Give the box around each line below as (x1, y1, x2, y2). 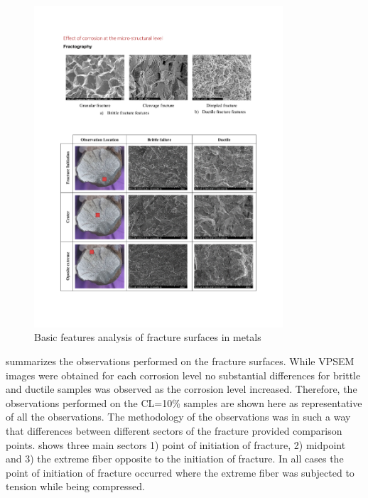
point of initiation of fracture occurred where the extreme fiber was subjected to (6, 465, 355, 480)
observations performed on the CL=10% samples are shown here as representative (6, 395, 362, 410)
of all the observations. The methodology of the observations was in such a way (6, 409, 351, 424)
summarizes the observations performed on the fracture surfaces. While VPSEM (6, 354, 355, 369)
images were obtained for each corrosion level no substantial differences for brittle (6, 367, 361, 382)
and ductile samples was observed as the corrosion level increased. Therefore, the (6, 381, 357, 396)
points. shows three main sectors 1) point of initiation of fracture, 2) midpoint (6, 437, 346, 452)
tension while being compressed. (6, 479, 145, 494)
